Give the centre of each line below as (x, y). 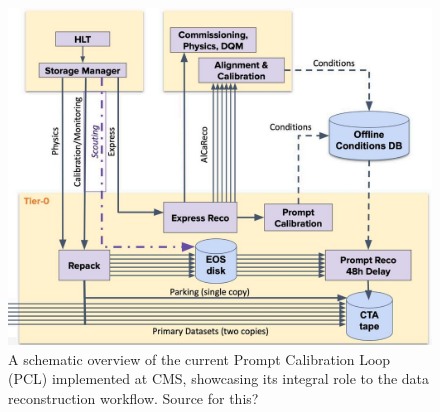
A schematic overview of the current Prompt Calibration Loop (199, 358)
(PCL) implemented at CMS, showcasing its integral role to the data (219, 378)
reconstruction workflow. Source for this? (133, 397)
